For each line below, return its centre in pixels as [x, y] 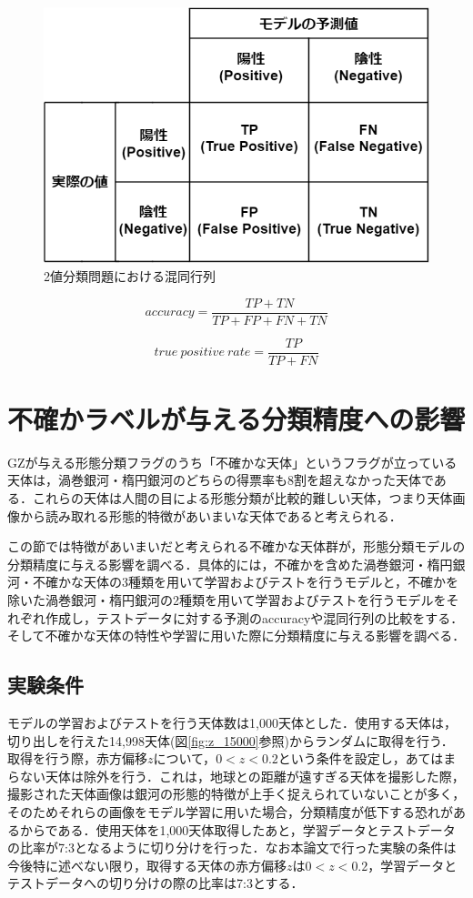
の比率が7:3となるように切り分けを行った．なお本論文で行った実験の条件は [232, 848]
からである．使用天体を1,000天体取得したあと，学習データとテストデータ [237, 829]
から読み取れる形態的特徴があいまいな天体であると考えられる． [211, 515]
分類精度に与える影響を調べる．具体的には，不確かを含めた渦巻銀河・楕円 [230, 564]
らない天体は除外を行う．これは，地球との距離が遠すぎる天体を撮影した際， [236, 776]
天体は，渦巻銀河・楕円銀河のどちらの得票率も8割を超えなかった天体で [221, 480]
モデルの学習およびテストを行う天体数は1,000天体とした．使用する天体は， [232, 722]
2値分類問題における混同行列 [130, 275]
